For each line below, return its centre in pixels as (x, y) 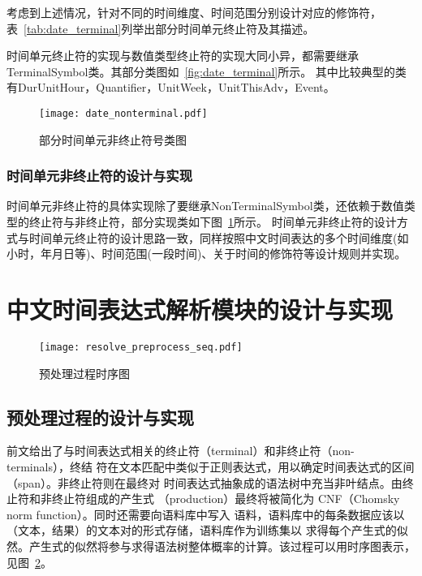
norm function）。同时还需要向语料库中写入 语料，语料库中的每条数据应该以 (206, 514)
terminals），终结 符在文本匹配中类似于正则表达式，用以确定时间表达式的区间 (211, 466)
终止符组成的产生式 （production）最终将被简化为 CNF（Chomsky (226, 499)
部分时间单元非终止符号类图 (113, 139)
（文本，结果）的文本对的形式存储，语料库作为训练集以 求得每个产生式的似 (207, 530)
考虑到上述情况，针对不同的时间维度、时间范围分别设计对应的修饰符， (194, 12)
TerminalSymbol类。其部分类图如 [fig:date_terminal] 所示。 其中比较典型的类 (207, 71)
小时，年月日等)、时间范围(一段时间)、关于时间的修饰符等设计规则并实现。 (207, 254)
